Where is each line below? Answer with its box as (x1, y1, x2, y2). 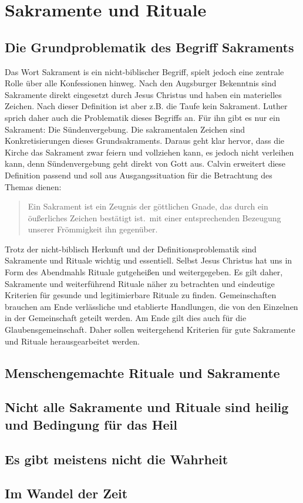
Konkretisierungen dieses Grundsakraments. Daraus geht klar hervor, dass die (5, 134, 285, 147)
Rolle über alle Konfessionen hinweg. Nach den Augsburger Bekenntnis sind (5, 77, 277, 89)
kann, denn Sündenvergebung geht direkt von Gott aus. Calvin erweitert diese (5, 157, 286, 170)
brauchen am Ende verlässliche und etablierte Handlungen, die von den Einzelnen (5, 300, 298, 312)
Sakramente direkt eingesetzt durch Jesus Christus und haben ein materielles (5, 88, 282, 100)
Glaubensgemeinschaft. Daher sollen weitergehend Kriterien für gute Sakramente (5, 323, 295, 336)
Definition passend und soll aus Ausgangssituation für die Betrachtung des (5, 168, 272, 181)
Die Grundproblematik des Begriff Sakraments (5, 38, 294, 56)
